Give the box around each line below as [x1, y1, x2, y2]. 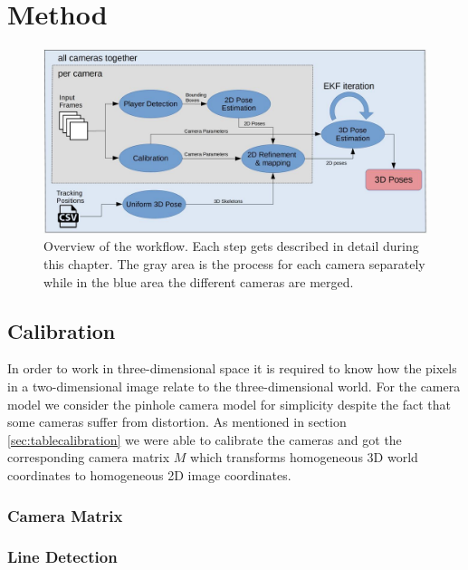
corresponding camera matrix [7, 448, 170, 467]
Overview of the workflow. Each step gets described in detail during [43, 237, 419, 256]
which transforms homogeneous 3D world [190, 448, 418, 467]
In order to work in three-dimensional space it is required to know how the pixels [7, 359, 457, 378]
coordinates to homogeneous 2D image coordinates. [7, 465, 291, 484]
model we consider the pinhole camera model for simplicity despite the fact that [7, 394, 451, 413]
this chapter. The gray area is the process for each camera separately [43, 255, 425, 274]
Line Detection [7, 546, 118, 568]
